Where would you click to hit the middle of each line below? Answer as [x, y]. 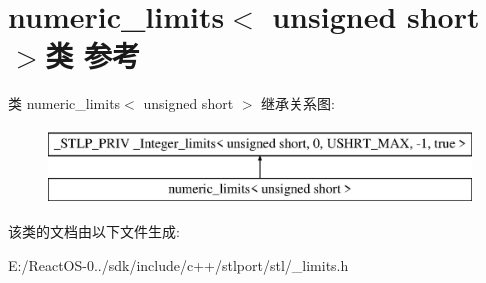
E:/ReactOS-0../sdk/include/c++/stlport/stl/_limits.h [178, 264]
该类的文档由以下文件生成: [94, 231]
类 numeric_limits [64, 103]
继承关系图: [298, 103]
